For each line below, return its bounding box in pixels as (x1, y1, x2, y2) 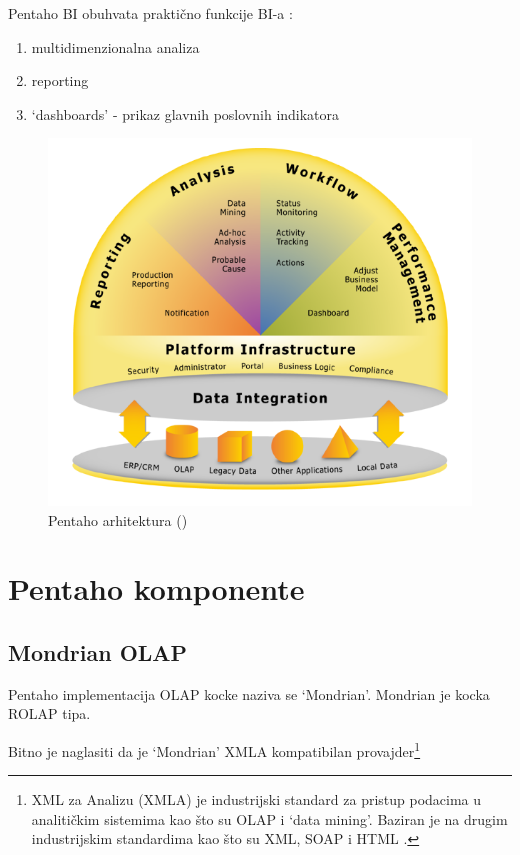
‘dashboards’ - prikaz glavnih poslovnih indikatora (31, 103, 340, 124)
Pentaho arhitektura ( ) (48, 509, 188, 530)
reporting (31, 70, 89, 91)
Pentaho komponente (8, 568, 305, 609)
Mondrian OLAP (8, 637, 188, 668)
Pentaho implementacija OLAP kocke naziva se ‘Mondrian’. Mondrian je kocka (8, 683, 490, 704)
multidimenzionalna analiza (31, 36, 200, 57)
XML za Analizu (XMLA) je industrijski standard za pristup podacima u (31, 789, 482, 810)
